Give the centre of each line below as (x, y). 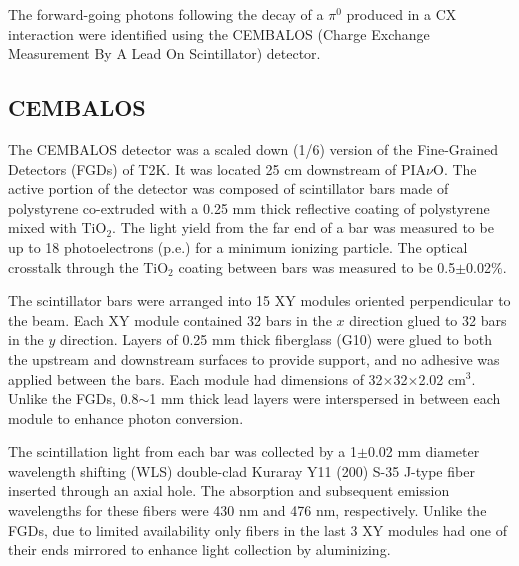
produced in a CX (401, 14)
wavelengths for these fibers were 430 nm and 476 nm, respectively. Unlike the (247, 510)
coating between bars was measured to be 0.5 (317, 266)
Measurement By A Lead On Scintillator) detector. (164, 53)
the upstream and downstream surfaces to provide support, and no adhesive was (254, 358)
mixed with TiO (57, 227)
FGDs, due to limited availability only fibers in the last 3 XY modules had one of (258, 529)
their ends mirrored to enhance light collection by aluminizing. (199, 549)
